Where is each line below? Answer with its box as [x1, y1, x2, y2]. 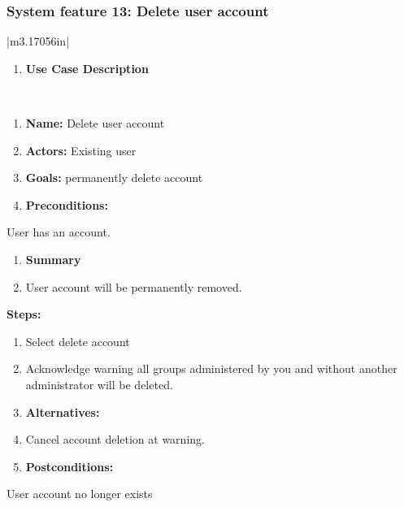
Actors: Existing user [25, 141, 137, 158]
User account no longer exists [7, 485, 153, 502]
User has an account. [7, 223, 111, 240]
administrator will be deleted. [25, 375, 173, 392]
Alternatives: [25, 403, 100, 420]
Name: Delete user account [25, 115, 165, 131]
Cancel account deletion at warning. [25, 431, 205, 448]
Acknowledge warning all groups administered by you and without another [25, 360, 397, 377]
